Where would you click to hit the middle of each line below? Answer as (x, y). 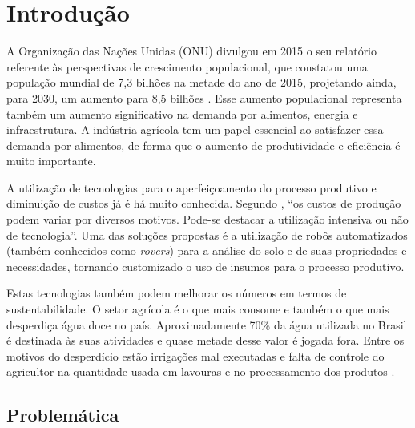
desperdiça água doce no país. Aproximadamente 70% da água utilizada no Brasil (207, 324)
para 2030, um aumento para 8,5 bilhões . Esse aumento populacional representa (204, 97)
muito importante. (51, 161)
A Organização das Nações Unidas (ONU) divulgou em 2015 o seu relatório (192, 51)
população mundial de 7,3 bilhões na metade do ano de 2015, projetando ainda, (201, 82)
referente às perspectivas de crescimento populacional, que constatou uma (187, 66)
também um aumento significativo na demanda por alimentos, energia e (182, 113)
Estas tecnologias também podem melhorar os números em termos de (177, 293)
